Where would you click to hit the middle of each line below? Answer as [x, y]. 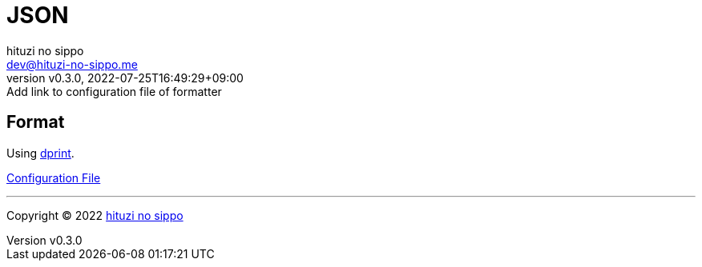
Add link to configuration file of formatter [114, 91]
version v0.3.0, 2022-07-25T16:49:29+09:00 [125, 78]
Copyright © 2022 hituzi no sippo [95, 215]
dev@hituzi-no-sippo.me [72, 64]
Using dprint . [40, 153]
